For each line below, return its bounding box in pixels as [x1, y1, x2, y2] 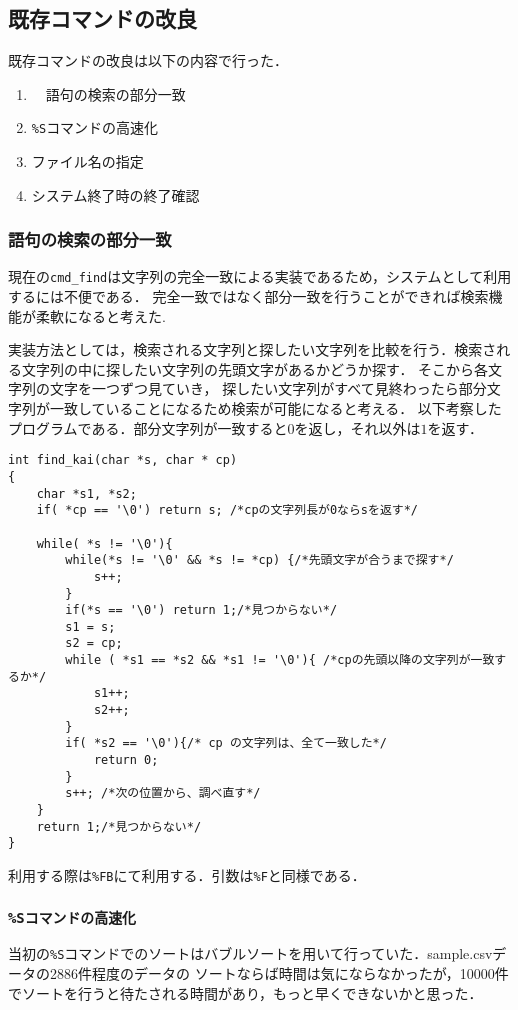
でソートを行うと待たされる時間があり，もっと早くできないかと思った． [8, 982, 483, 1003]
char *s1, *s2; [36, 486, 137, 501]
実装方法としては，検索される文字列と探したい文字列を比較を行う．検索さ [8, 339, 497, 360]
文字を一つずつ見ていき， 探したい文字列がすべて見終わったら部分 [49, 378, 487, 399]
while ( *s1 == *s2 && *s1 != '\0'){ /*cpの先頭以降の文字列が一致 [65, 653, 495, 668]
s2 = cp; [65, 636, 123, 651]
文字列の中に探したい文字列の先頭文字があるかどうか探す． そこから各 [21, 358, 489, 379]
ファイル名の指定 [31, 151, 144, 172]
